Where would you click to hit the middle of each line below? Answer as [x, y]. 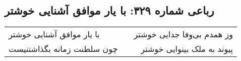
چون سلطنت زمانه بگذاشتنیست [63, 49]
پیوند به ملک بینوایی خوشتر [187, 49]
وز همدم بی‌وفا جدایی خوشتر [184, 34]
